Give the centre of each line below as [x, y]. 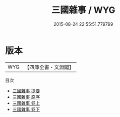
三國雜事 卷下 [26, 109]
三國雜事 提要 [26, 91]
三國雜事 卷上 [26, 103]
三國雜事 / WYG [83, 10]
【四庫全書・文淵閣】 [49, 67]
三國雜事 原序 [26, 97]
